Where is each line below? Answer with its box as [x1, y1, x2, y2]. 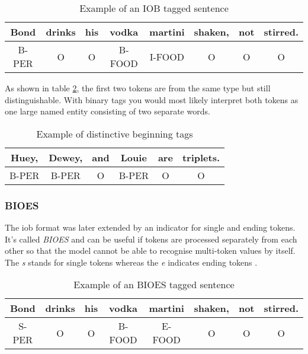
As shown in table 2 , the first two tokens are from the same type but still [5, 82, 271, 94]
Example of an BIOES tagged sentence [73, 278, 235, 292]
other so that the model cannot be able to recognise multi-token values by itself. [5, 244, 296, 257]
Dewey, [49, 150, 83, 164]
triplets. [182, 150, 220, 164]
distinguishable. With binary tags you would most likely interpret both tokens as [5, 93, 299, 106]
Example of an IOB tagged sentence [79, 1, 229, 15]
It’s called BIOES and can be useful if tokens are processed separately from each [5, 232, 297, 245]
